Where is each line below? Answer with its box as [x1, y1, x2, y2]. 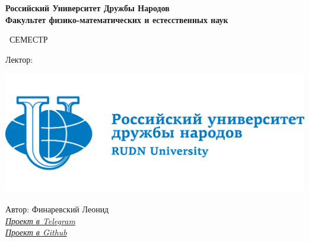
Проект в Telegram [5, 214, 75, 227]
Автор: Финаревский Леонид [5, 203, 109, 215]
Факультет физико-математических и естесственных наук [5, 13, 228, 25]
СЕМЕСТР [9, 33, 48, 46]
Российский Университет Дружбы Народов [5, 2, 170, 14]
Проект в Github [5, 226, 67, 238]
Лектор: [5, 53, 33, 65]
